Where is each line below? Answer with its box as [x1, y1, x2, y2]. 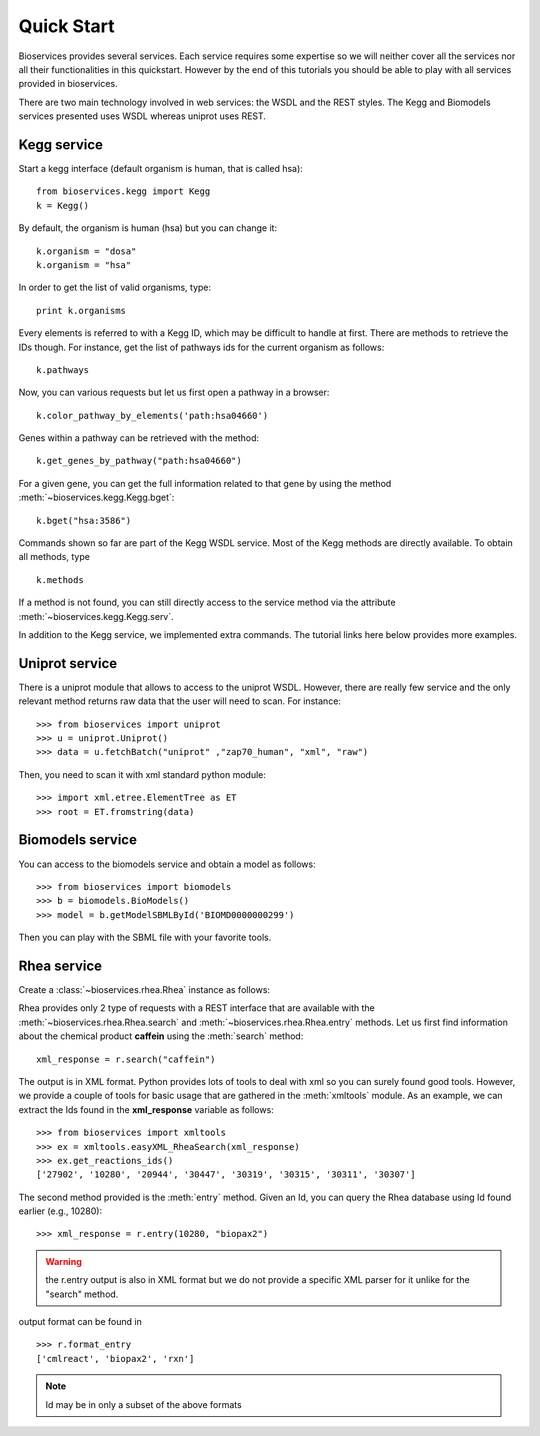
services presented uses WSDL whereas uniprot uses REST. [18, 110, 267, 122]
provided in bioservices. [18, 78, 119, 90]
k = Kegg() [36, 200, 90, 211]
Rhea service [18, 957, 103, 974]
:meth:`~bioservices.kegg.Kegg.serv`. [18, 610, 174, 622]
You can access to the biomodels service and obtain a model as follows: [18, 858, 316, 870]
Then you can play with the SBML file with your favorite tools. [18, 931, 272, 944]
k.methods [36, 574, 84, 585]
